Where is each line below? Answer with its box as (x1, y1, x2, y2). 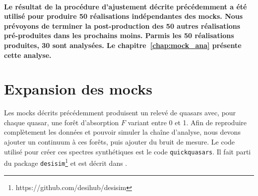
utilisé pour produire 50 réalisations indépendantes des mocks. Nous (4, 11, 243, 21)
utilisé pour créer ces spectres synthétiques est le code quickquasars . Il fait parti (4, 146, 251, 156)
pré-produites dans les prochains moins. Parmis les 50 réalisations (4, 30, 234, 41)
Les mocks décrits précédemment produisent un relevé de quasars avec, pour (4, 107, 236, 118)
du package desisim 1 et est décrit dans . (4, 156, 128, 168)
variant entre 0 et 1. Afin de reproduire (128, 117, 247, 127)
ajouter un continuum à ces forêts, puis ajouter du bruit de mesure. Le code (4, 137, 235, 147)
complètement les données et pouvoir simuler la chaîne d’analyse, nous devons (4, 127, 241, 137)
